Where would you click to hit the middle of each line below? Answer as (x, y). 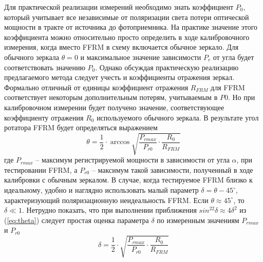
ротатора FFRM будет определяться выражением (81, 127)
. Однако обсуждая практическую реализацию (167, 67)
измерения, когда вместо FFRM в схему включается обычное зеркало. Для (121, 47)
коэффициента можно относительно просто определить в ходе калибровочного (127, 37)
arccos (120, 142)
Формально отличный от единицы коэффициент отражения (96, 87)
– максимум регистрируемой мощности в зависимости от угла (133, 160)
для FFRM (228, 87)
